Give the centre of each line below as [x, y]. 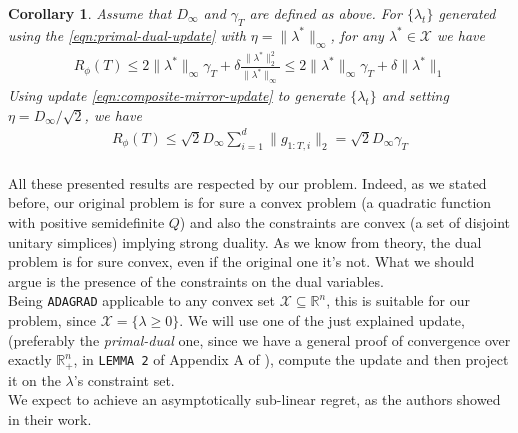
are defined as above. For [325, 13]
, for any [357, 34]
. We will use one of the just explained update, [322, 320]
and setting [415, 95]
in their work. [50, 418]
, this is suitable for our [398, 300]
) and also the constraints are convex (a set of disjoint [345, 222]
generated [467, 13]
